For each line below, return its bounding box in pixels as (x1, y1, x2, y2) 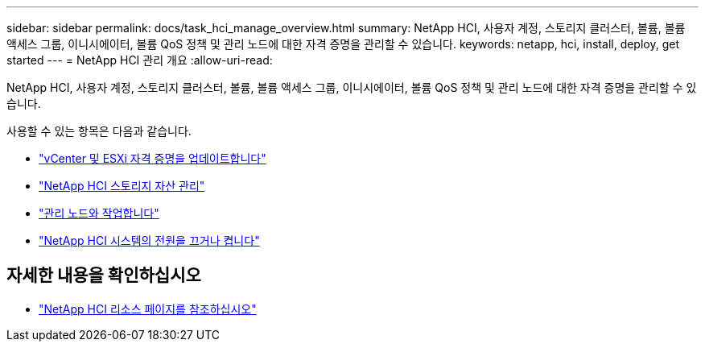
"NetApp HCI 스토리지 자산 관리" (39, 179, 205, 193)
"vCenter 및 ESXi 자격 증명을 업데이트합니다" (39, 151, 266, 165)
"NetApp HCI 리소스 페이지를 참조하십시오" (39, 301, 257, 316)
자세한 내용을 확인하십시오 (6, 265, 201, 286)
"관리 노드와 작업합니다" (39, 206, 159, 220)
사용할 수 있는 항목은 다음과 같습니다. (6, 124, 192, 138)
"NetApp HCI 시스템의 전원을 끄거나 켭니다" (39, 234, 260, 247)
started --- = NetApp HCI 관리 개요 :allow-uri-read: (6, 53, 273, 67)
